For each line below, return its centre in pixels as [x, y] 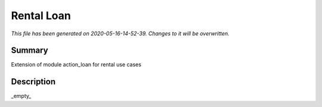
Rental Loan [41, 16]
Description [33, 82]
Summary [30, 51]
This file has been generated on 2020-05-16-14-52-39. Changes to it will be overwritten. [120, 33]
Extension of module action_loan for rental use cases [76, 65]
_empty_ [21, 96]
